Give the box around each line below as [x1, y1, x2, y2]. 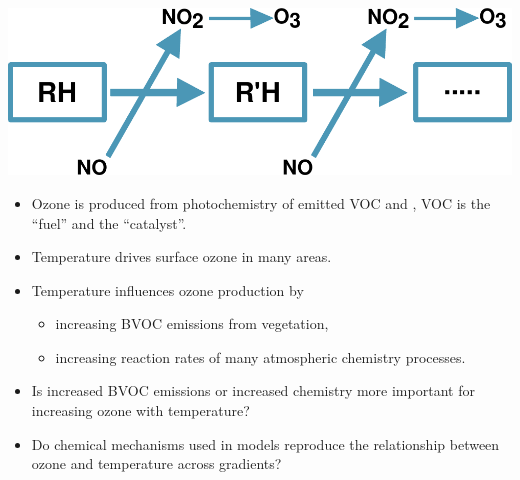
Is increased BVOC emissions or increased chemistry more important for [31, 380, 475, 401]
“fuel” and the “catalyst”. [31, 212, 187, 233]
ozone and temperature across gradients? [31, 453, 282, 474]
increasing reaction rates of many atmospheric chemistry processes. [55, 346, 466, 367]
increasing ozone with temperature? [31, 400, 250, 421]
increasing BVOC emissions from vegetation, [55, 313, 329, 334]
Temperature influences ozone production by [31, 279, 304, 300]
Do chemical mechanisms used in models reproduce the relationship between [31, 433, 500, 454]
